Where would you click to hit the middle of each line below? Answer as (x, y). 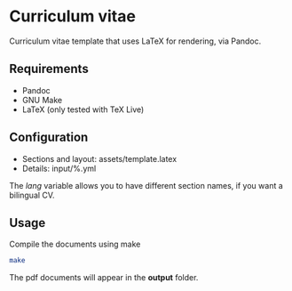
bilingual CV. (32, 195)
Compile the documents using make (75, 244)
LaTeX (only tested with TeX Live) (83, 109)
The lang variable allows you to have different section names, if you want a (146, 185)
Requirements (49, 69)
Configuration (49, 137)
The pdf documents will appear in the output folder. (104, 278)
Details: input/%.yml (59, 168)
